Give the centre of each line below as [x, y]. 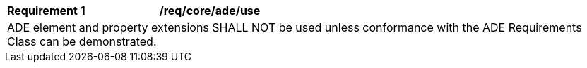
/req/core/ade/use [210, 11]
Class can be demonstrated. [82, 41]
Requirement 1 [46, 11]
